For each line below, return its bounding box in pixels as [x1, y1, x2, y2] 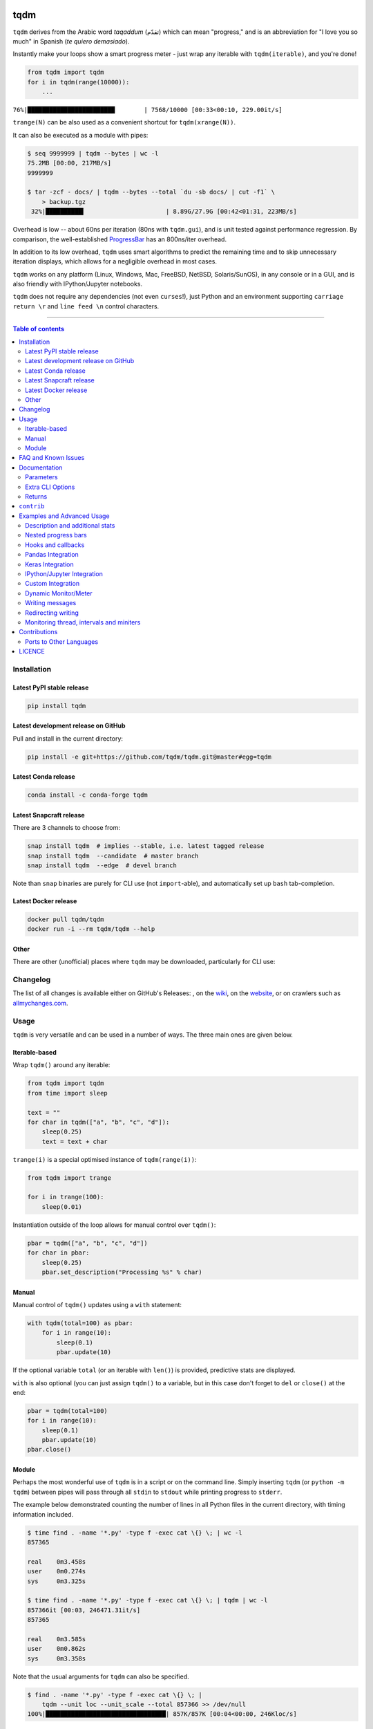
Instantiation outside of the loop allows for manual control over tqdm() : [12, 1221, 216, 1229]
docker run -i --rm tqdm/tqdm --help [27, 925, 155, 933]
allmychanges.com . [12, 999, 68, 1007]
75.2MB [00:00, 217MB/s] [27, 159, 112, 167]
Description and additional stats [25, 521, 115, 530]
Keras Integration [25, 560, 74, 568]
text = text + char [41, 1138, 108, 1145]
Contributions [19, 628, 58, 636]
